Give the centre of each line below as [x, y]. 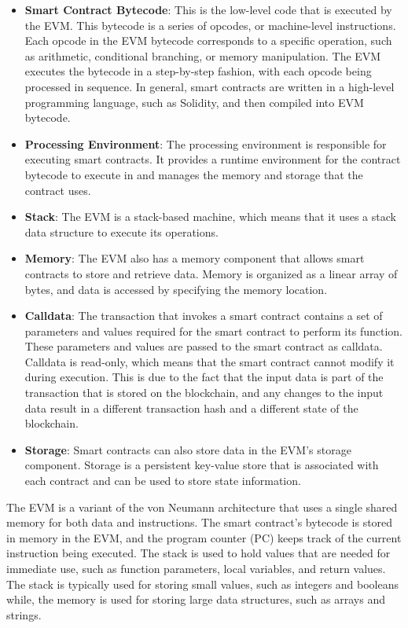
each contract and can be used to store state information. [163, 481]
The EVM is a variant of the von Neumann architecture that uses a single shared [202, 507]
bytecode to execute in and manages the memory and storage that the [194, 174]
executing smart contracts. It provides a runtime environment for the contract [213, 159]
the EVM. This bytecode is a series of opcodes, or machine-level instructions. [210, 25]
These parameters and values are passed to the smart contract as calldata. [204, 346]
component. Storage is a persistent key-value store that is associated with [202, 465]
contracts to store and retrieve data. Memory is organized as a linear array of [211, 273]
